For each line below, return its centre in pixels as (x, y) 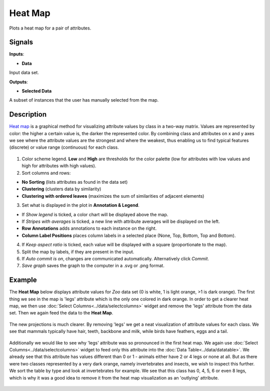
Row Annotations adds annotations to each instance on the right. (89, 228)
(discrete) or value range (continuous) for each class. (64, 147)
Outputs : (19, 82)
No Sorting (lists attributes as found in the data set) (75, 182)
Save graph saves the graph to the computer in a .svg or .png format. (93, 266)
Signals (21, 42)
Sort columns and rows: (46, 173)
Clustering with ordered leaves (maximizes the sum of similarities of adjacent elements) (113, 196)
